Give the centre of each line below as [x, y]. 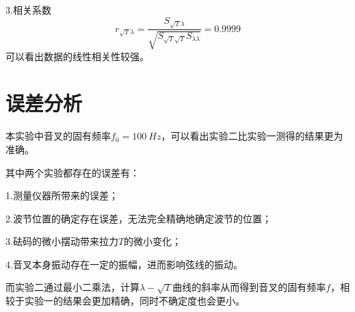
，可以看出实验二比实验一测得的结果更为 [252, 136]
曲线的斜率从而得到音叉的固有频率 [249, 287]
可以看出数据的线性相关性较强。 [77, 56]
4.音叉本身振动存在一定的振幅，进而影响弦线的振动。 [124, 264]
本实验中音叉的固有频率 [58, 136]
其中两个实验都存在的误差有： [73, 172]
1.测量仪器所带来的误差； [62, 195]
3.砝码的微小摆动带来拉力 [62, 241]
